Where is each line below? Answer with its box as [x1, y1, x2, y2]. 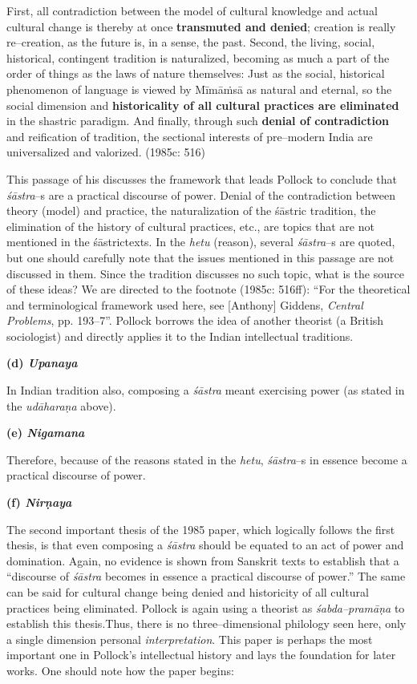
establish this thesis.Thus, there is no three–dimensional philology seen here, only [6, 615, 407, 632]
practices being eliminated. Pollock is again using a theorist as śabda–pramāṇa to [6, 599, 405, 616]
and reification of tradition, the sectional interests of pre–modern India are [6, 127, 373, 144]
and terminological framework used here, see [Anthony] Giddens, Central [6, 296, 363, 313]
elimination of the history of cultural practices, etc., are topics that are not [6, 217, 374, 234]
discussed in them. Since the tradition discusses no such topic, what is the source [6, 265, 404, 281]
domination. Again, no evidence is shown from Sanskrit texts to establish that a [6, 552, 399, 569]
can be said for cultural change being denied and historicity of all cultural [6, 584, 369, 600]
